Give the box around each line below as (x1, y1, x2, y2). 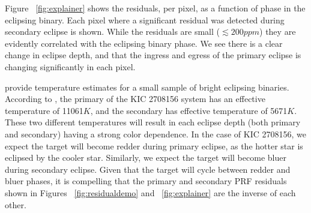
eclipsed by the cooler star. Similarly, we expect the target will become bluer (5, 151, 286, 164)
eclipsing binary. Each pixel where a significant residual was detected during (5, 13, 285, 26)
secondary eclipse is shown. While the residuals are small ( (5, 25, 220, 38)
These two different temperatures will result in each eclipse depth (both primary (5, 116, 301, 128)
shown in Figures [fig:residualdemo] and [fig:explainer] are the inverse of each (5, 186, 296, 199)
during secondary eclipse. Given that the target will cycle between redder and (5, 163, 291, 175)
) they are (259, 25, 296, 38)
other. (5, 198, 26, 211)
